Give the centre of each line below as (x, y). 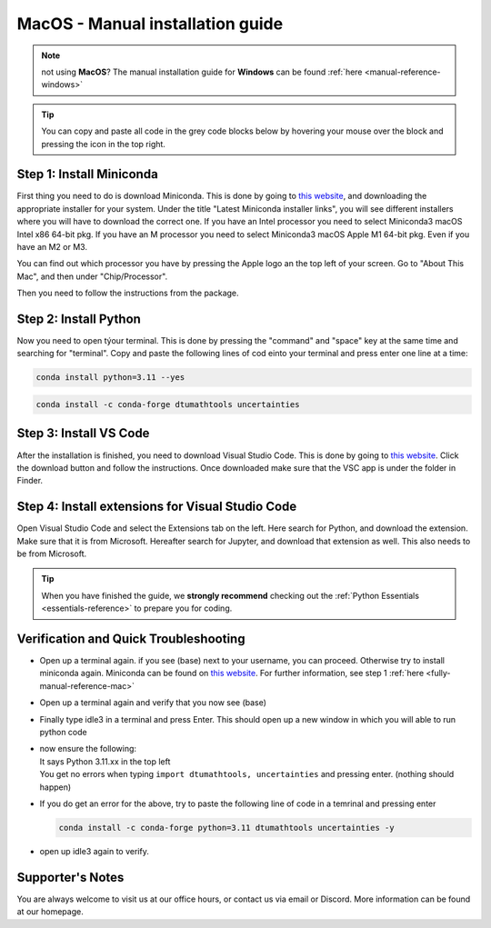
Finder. (30, 481)
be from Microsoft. (52, 554)
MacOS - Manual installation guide (150, 24)
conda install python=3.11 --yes (110, 378)
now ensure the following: (88, 749)
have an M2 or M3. (52, 246)
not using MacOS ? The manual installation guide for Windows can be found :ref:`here (202, 72)
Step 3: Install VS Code (83, 433)
